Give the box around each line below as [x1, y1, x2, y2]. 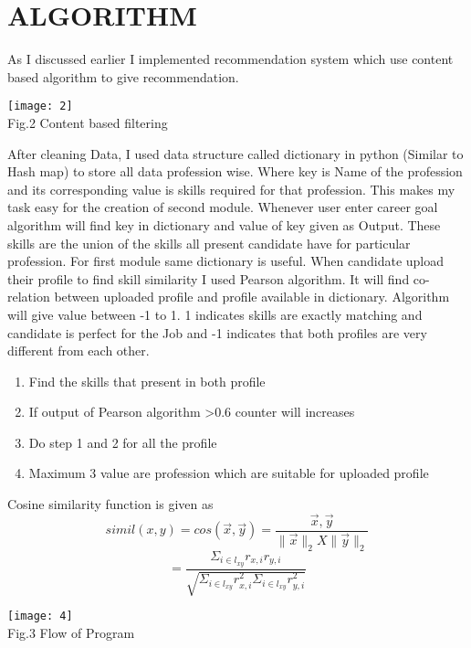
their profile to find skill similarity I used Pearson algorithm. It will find [7, 269, 410, 288]
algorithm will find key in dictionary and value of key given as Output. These [7, 215, 441, 234]
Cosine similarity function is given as [7, 494, 214, 514]
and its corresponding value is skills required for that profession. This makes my [7, 179, 455, 198]
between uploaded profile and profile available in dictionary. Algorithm [54, 287, 450, 306]
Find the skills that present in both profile [28, 371, 266, 390]
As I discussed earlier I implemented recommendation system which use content [7, 49, 454, 69]
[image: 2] [7, 100, 73, 113]
